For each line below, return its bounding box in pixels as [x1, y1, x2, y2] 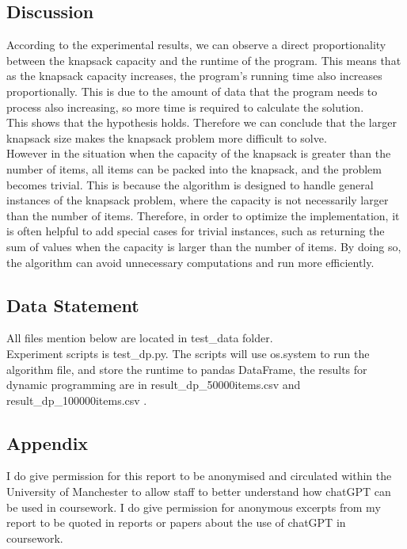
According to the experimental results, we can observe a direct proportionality [6, 36, 386, 53]
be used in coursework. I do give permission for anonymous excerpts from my [6, 498, 381, 515]
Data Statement [6, 292, 139, 317]
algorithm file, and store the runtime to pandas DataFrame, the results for [6, 360, 367, 377]
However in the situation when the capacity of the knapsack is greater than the [6, 145, 391, 162]
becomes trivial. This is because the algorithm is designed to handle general [6, 176, 374, 193]
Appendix [6, 430, 89, 455]
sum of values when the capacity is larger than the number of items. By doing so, [6, 238, 401, 254]
